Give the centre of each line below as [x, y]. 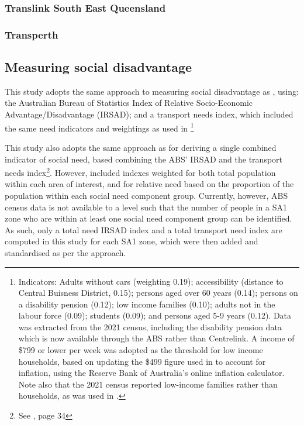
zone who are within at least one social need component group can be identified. [148, 218]
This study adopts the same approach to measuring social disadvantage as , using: [152, 91]
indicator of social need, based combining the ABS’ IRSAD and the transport [144, 159]
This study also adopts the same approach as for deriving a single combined [141, 147]
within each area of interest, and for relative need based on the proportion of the [149, 184]
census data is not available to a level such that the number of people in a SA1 [146, 207]
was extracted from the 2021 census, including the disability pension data [150, 326]
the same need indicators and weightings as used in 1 [99, 127]
